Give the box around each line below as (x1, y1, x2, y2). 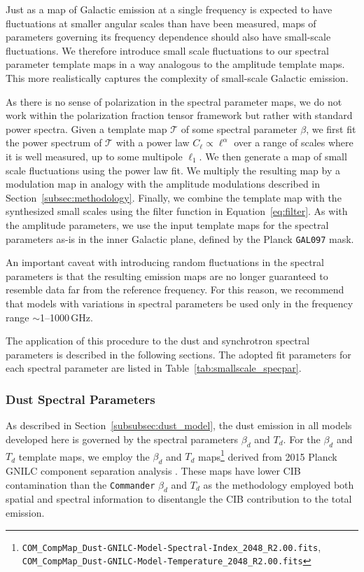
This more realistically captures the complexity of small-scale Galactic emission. (6, 70, 349, 85)
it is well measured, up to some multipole (6, 148, 183, 163)
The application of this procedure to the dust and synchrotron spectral (6, 333, 310, 348)
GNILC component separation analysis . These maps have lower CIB (6, 463, 301, 477)
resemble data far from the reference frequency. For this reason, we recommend (6, 282, 344, 297)
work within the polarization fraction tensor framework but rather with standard (6, 108, 353, 123)
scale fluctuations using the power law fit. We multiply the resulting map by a (6, 162, 340, 177)
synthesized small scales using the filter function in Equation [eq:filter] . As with (6, 204, 348, 218)
